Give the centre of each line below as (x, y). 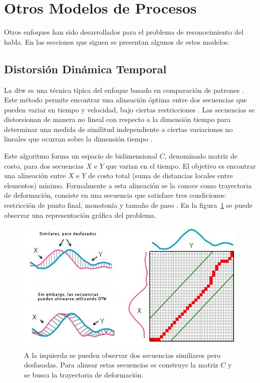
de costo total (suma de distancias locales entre (160, 175)
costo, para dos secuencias (44, 165)
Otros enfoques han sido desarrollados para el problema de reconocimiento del (124, 32)
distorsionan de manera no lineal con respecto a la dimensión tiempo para (117, 119)
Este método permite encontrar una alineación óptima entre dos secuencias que (125, 100)
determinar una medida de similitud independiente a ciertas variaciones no (118, 129)
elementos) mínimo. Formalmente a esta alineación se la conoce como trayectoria (128, 185)
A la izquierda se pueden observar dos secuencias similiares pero (122, 355)
